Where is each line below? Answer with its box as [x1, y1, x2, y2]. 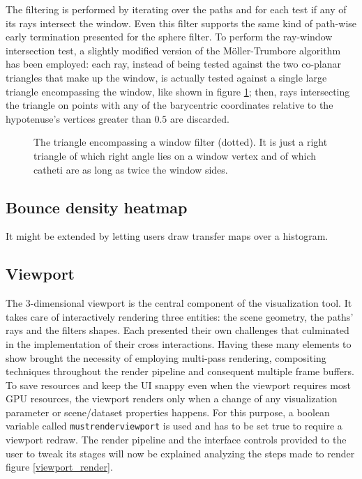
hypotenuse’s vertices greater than [6, 111, 151, 126]
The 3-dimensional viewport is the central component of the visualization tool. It [6, 296, 352, 310]
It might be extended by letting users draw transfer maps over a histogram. [6, 229, 329, 243]
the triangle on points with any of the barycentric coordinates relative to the [6, 98, 333, 112]
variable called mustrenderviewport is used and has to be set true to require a [6, 418, 342, 433]
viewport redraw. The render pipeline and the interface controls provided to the [6, 432, 347, 447]
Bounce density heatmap [6, 196, 188, 218]
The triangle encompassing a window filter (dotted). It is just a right [33, 135, 328, 149]
